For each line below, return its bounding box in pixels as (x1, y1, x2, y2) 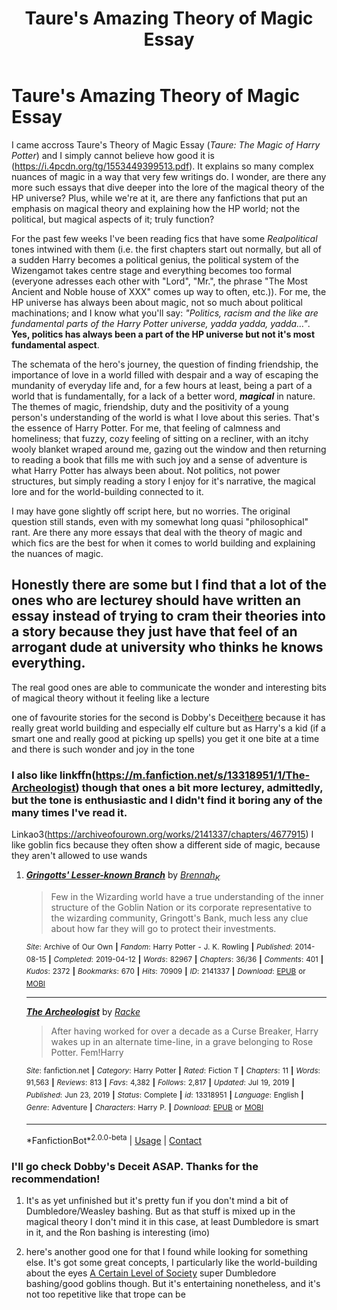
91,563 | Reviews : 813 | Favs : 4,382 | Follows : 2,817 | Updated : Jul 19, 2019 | (25, 1078, 295, 1088)
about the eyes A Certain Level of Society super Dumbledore (25, 1267, 277, 1279)
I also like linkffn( (11, 768, 96, 782)
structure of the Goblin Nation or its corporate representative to (50, 901, 313, 913)
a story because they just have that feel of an (11, 623, 298, 641)
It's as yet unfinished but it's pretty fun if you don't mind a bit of (25, 1195, 289, 1207)
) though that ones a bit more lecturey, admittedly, (75, 780, 324, 794)
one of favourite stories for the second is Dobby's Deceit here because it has (11, 711, 326, 723)
